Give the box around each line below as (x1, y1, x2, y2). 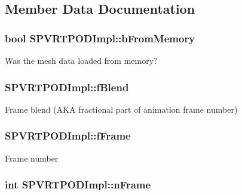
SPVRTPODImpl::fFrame (5, 128, 131, 143)
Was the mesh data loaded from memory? (5, 54, 158, 66)
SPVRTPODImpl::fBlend (5, 79, 129, 94)
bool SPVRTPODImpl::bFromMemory (5, 30, 195, 45)
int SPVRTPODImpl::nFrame (5, 177, 151, 192)
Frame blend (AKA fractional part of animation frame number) (5, 103, 238, 115)
